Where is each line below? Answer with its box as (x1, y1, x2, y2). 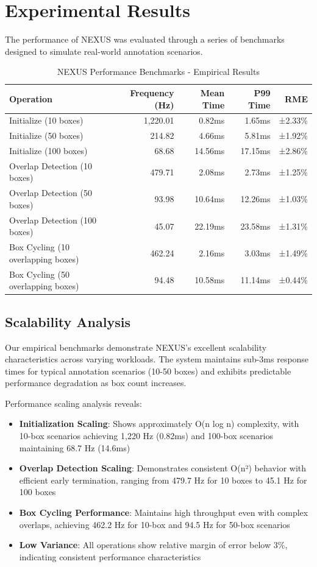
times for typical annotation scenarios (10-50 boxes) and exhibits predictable (5, 364, 291, 377)
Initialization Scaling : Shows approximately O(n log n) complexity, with (19, 417, 299, 430)
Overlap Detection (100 (9, 213, 96, 226)
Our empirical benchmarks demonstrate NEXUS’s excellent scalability (5, 340, 267, 353)
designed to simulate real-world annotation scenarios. (5, 44, 203, 57)
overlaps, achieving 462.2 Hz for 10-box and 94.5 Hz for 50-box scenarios (19, 518, 290, 530)
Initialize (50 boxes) (9, 129, 84, 142)
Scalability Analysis (5, 312, 130, 331)
